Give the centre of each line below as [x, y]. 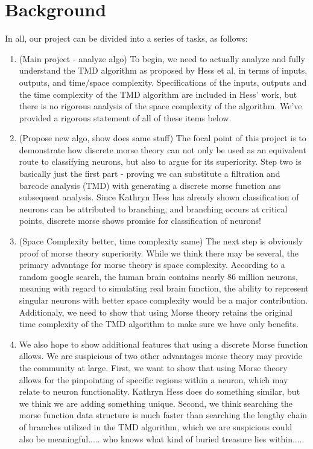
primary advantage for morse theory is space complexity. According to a [152, 265]
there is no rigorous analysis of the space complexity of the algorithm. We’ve [160, 106]
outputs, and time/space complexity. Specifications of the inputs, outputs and [163, 82]
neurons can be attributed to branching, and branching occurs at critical [153, 209]
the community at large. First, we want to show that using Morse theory [153, 367]
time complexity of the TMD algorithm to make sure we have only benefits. [159, 324]
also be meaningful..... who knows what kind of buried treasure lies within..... [162, 438]
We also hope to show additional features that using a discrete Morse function [163, 344]
